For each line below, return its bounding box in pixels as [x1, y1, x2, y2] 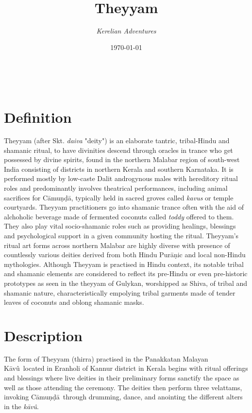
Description [4, 325, 83, 345]
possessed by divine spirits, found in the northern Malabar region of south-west [4, 154, 240, 165]
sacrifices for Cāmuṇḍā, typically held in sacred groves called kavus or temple [4, 192, 234, 202]
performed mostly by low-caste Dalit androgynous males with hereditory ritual [4, 173, 238, 183]
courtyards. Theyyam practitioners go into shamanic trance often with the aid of [4, 202, 244, 212]
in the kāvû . [4, 401, 39, 411]
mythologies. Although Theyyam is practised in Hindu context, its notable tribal [4, 259, 244, 269]
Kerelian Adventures [96, 26, 156, 36]
